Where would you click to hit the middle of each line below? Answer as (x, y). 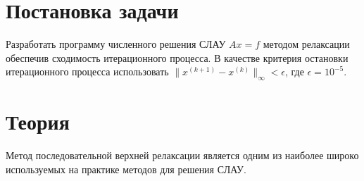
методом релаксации (306, 44)
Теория (38, 121)
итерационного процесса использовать (87, 71)
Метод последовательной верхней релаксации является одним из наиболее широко (182, 155)
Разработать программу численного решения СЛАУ (116, 44)
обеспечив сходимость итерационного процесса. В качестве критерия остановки (177, 57)
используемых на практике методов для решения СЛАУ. (126, 169)
